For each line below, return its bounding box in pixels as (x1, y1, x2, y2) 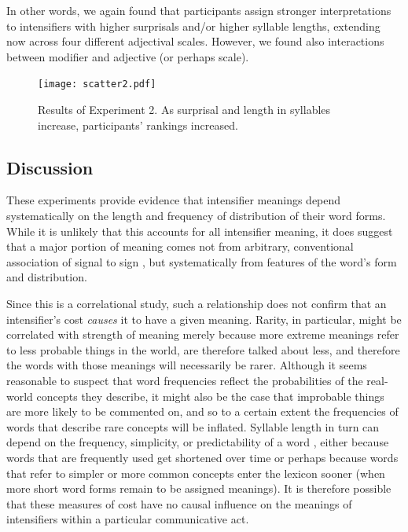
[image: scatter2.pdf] (38, 79, 156, 90)
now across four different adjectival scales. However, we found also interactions (6, 33, 384, 50)
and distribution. (6, 269, 87, 285)
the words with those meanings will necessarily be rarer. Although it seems (6, 357, 367, 373)
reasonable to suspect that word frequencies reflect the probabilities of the (6, 372, 363, 388)
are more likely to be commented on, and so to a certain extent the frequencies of (6, 403, 399, 420)
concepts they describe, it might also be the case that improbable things (36, 387, 384, 404)
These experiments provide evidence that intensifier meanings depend (6, 192, 341, 208)
